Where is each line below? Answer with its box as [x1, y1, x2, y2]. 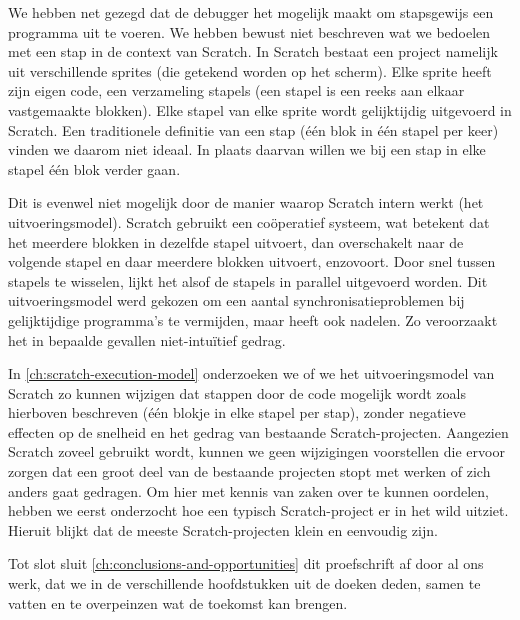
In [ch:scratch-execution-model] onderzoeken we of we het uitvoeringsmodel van [8, 363, 495, 384]
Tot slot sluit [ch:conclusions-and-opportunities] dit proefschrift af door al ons [8, 553, 484, 574]
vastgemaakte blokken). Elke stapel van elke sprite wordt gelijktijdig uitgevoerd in [8, 99, 512, 120]
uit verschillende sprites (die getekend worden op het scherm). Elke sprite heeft [8, 60, 492, 81]
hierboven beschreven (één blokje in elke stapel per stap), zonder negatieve [8, 402, 466, 423]
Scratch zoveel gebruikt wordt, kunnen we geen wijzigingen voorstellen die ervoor [8, 441, 505, 462]
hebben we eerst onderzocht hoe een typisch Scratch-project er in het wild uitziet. [8, 500, 509, 521]
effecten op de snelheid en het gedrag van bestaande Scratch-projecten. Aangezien [8, 421, 509, 442]
